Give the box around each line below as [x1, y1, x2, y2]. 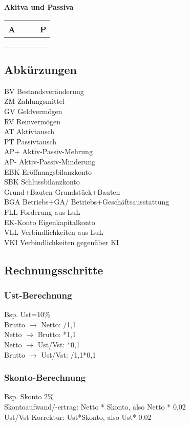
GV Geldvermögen [4, 105, 62, 116]
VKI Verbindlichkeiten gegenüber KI [4, 236, 119, 247]
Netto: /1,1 [41, 319, 76, 329]
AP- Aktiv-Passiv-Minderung [4, 156, 96, 166]
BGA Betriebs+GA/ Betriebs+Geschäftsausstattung [4, 196, 170, 207]
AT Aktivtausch [4, 126, 55, 137]
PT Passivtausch [4, 136, 57, 146]
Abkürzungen [4, 61, 77, 77]
